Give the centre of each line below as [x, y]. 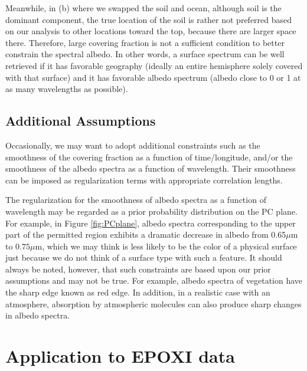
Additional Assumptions [81, 121]
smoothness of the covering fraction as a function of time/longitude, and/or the [149, 157]
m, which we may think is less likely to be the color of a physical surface [166, 246]
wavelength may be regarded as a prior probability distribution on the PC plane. [151, 211]
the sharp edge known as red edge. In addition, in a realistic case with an [138, 292]
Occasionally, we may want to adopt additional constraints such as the [133, 145]
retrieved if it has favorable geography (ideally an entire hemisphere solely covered [154, 65]
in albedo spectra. [38, 315]
